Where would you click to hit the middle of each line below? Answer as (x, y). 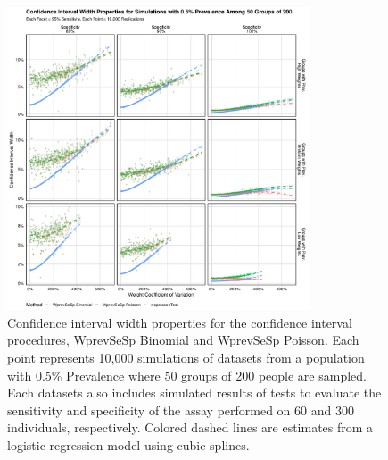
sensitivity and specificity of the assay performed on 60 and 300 (181, 410)
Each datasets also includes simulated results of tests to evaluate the (194, 393)
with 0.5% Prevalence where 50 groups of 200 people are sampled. (187, 375)
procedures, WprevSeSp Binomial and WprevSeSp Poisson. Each (183, 340)
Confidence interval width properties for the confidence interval (180, 322)
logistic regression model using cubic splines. (128, 444)
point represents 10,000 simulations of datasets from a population (186, 357)
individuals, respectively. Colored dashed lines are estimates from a (190, 427)
